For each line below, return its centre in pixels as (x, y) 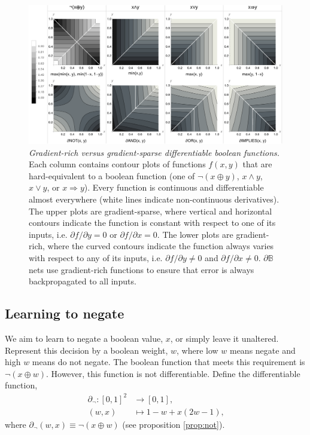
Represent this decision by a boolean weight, (86, 350)
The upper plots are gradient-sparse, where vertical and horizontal (151, 211)
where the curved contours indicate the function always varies (161, 246)
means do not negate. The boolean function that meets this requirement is (168, 362)
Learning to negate (65, 313)
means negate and (262, 350)
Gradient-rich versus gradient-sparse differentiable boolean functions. (154, 152)
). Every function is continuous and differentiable (174, 187)
